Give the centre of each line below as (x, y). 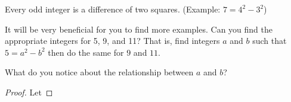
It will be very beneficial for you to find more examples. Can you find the (139, 29)
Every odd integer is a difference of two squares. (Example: (113, 9)
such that (270, 41)
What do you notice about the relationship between (99, 72)
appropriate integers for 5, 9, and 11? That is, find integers (112, 41)
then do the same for (86, 52)
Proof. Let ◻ (29, 92)
